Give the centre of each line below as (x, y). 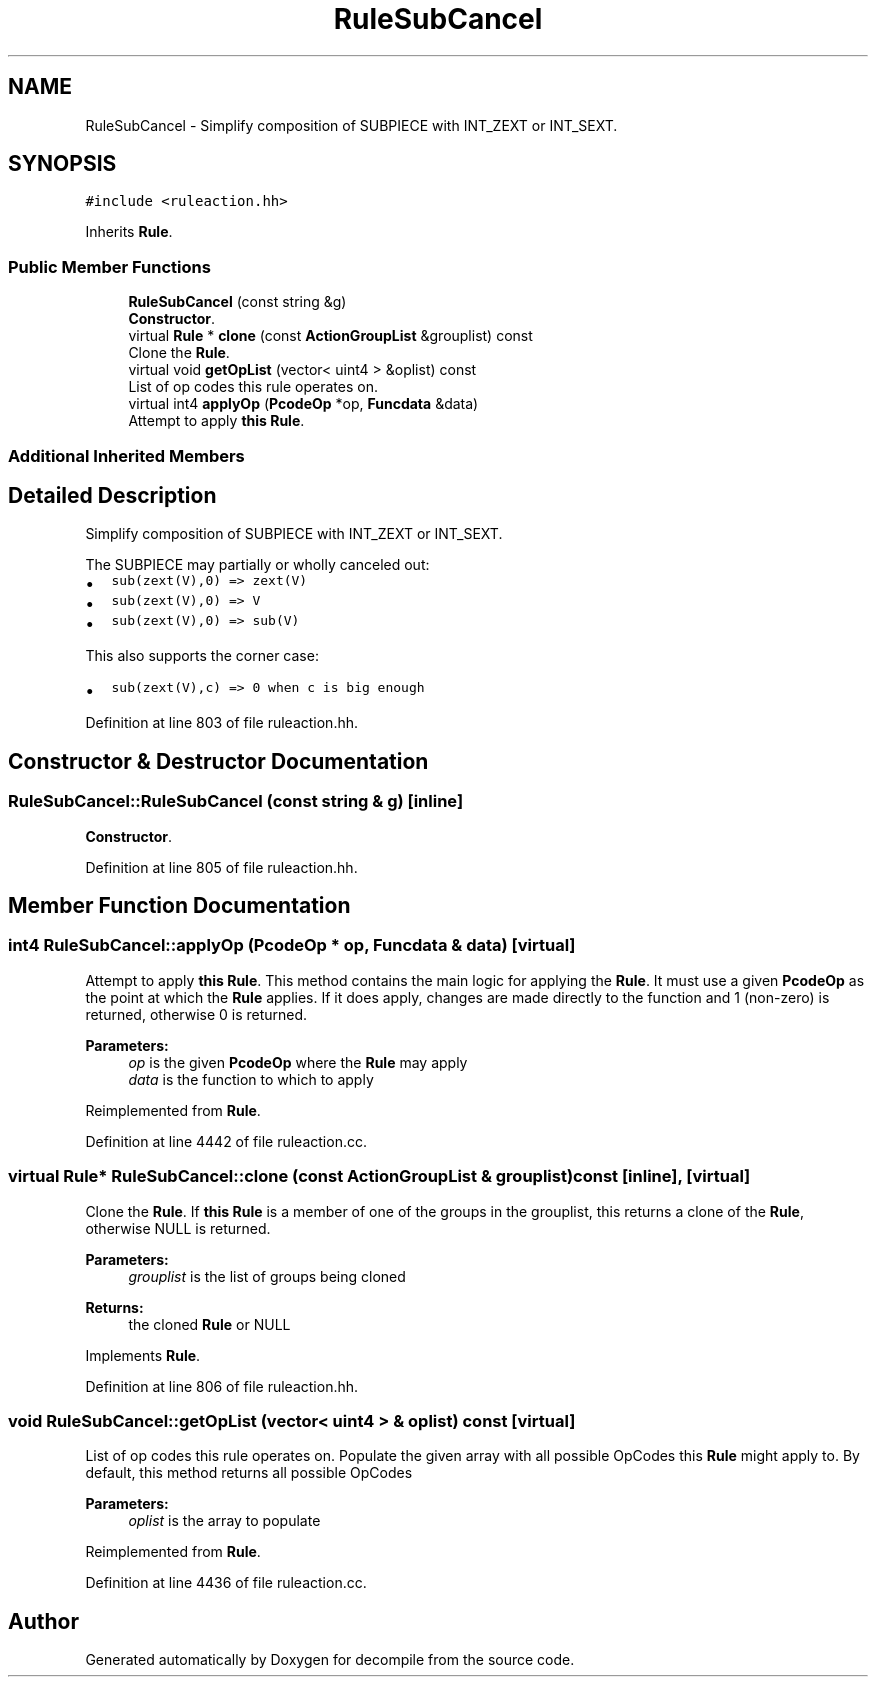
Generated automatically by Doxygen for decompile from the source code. (330, 1660)
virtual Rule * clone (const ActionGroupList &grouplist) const (330, 336)
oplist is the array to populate (224, 1521)
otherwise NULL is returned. (178, 1228)
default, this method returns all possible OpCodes (249, 1473)
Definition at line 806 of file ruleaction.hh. (222, 1386)
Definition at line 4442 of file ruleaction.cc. (226, 1141)
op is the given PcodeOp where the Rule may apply (298, 1062)
